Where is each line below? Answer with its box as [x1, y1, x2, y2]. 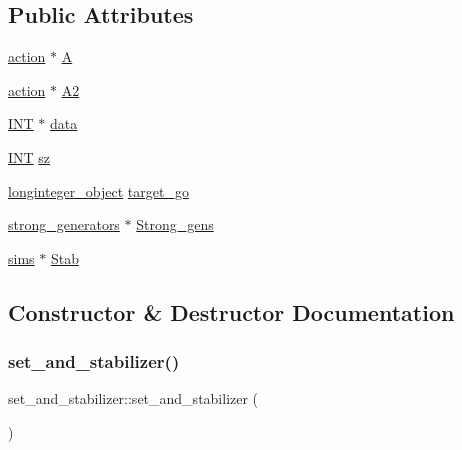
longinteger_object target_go [8, 180, 189, 201]
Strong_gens [136, 214, 214, 235]
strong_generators [8, 214, 120, 235]
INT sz [8, 146, 51, 167]
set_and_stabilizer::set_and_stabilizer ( [8, 388, 259, 409]
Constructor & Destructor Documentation [8, 296, 455, 327]
